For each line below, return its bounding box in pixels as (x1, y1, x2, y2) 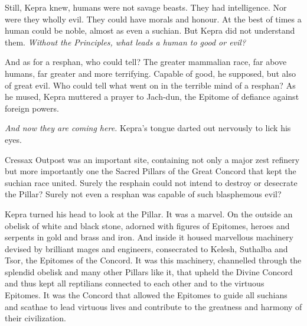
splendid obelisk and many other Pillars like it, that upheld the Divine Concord (5, 265, 293, 278)
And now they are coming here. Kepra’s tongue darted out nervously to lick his (5, 122, 291, 134)
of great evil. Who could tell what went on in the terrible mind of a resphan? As (5, 79, 296, 91)
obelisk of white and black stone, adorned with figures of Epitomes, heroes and (5, 219, 290, 232)
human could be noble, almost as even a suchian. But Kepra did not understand (5, 24, 295, 37)
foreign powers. (5, 102, 59, 114)
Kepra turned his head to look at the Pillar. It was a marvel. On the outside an (5, 207, 293, 220)
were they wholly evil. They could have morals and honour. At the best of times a (5, 12, 302, 25)
